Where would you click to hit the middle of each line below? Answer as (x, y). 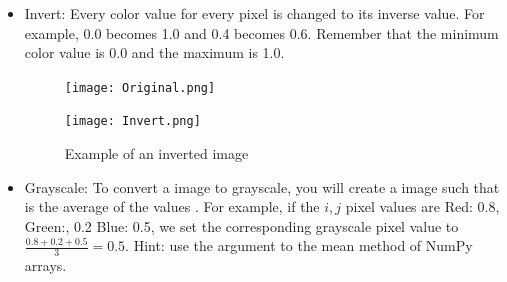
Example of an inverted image (156, 153)
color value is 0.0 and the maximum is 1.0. (154, 52)
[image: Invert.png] (132, 121)
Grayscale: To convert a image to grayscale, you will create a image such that (262, 186)
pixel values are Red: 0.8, (422, 206)
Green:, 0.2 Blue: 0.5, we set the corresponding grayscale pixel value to (241, 225)
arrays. (45, 265)
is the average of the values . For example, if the (172, 206)
